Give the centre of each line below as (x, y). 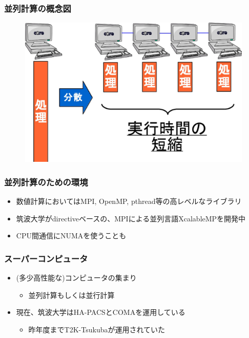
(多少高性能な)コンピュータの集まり (76, 278)
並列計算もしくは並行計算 (71, 295)
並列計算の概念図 (38, 8)
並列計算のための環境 (46, 182)
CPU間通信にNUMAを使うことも (71, 236)
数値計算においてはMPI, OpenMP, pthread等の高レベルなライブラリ (129, 201)
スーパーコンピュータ (46, 258)
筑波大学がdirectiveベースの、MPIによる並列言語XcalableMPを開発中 (131, 218)
